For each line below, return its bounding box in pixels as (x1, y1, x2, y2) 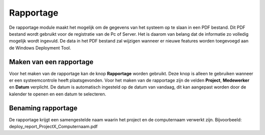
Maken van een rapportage (9, 58, 94, 66)
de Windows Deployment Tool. (9, 45, 71, 51)
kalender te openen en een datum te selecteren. (9, 91, 106, 97)
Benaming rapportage (9, 104, 78, 112)
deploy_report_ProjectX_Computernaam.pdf (9, 124, 98, 130)
